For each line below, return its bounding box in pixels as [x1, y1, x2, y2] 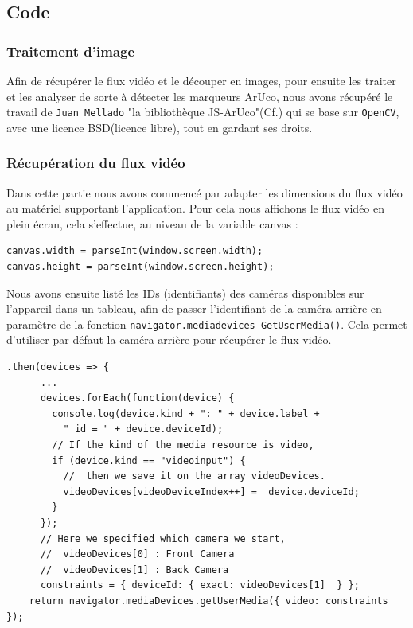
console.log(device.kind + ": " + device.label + [52, 408, 320, 419]
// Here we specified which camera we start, [40, 532, 286, 544]
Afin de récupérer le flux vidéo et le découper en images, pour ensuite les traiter [6, 72, 396, 88]
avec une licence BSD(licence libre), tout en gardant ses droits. [6, 119, 313, 135]
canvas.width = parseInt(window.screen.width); [6, 245, 263, 257]
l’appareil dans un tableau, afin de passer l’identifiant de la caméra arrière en [6, 300, 382, 317]
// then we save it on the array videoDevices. [63, 470, 325, 482]
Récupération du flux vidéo [6, 153, 185, 173]
